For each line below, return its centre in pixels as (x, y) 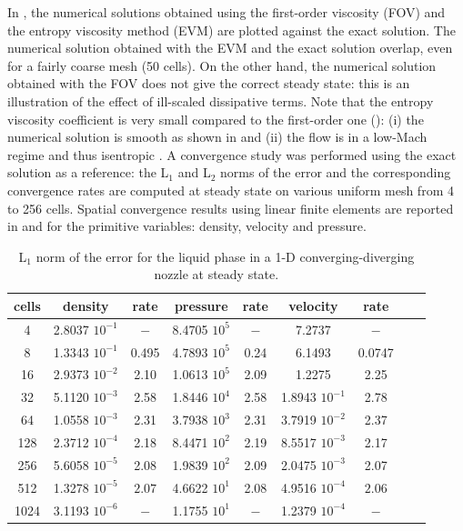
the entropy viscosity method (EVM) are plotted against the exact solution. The (231, 30)
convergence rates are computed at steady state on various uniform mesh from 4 (231, 190)
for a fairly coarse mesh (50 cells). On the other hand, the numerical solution (222, 65)
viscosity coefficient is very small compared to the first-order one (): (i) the (216, 119)
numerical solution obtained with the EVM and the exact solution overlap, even (230, 48)
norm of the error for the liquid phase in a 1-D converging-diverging (225, 256)
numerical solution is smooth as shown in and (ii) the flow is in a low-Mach (217, 137)
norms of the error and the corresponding (336, 172)
